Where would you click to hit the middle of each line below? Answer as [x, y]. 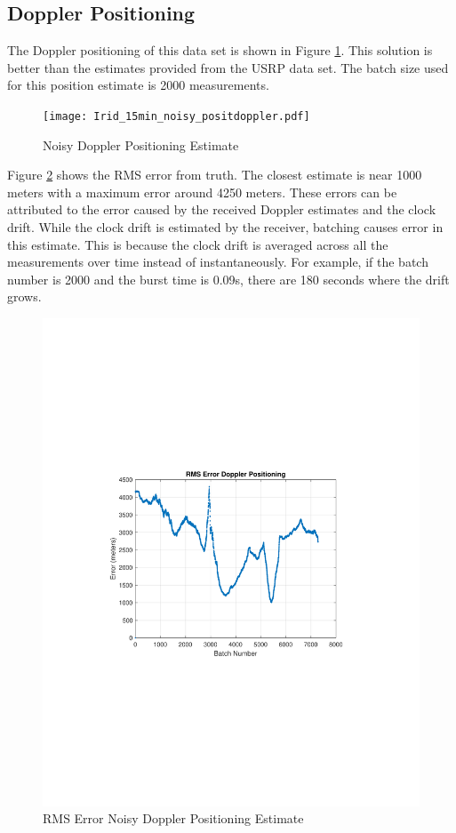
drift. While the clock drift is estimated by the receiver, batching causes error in [225, 227]
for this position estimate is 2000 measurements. [138, 85]
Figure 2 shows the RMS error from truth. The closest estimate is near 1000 [215, 175]
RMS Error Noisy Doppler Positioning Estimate [173, 818]
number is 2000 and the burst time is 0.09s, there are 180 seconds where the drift [228, 279]
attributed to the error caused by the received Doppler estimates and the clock [222, 209]
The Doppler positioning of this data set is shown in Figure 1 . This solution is [220, 50]
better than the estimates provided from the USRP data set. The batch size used [228, 67]
